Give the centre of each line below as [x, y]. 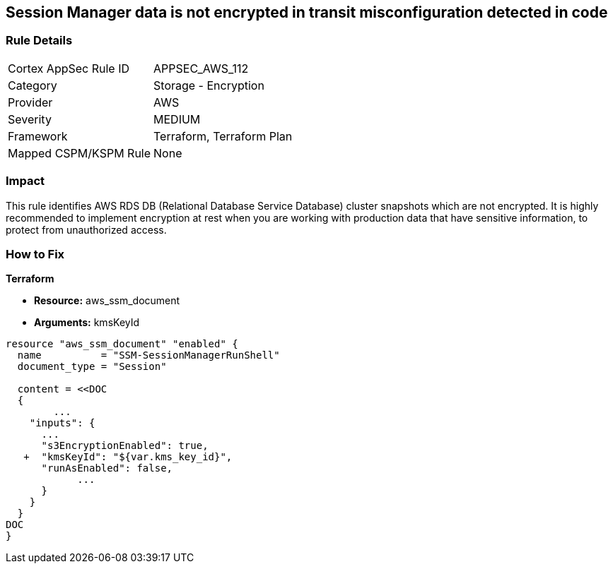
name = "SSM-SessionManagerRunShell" [148, 355]
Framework [38, 136]
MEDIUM [177, 119]
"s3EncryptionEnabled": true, [125, 446]
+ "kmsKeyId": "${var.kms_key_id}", [128, 457]
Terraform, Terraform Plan [223, 136]
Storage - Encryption [209, 85]
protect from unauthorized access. [86, 229]
